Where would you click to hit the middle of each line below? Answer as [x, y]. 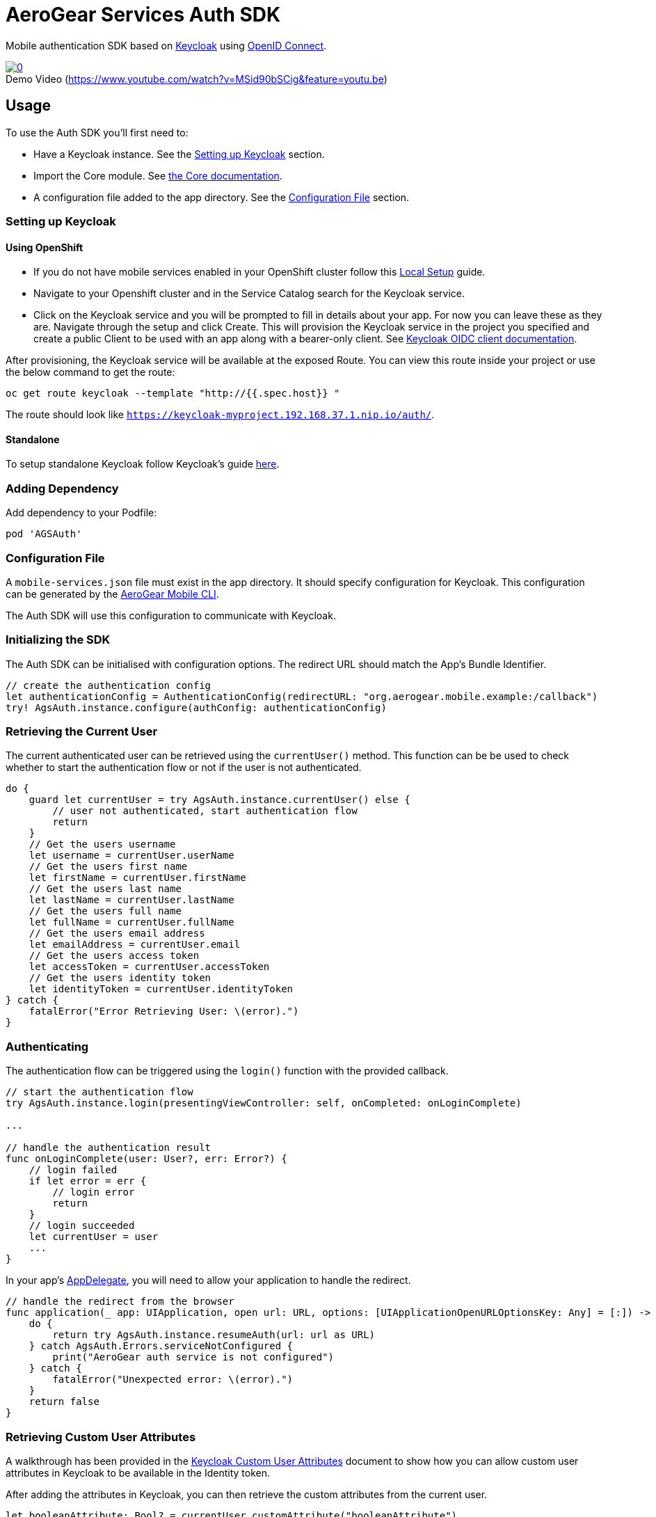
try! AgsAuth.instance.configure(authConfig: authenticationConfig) [196, 707]
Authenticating [47, 1046]
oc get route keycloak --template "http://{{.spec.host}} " [173, 394]
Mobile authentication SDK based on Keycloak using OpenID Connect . [166, 45]
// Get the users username [102, 844]
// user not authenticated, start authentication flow [205, 811]
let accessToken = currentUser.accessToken [149, 967]
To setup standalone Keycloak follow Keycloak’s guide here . [143, 464]
